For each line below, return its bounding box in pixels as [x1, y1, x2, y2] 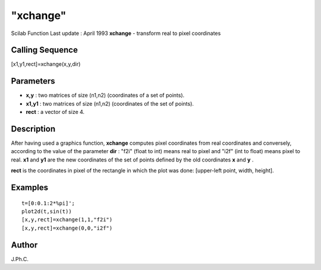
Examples [11, 183, 49, 193]
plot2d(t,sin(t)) [21, 208, 72, 215]
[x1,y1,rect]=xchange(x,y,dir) [11, 61, 81, 68]
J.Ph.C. [11, 255, 29, 262]
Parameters [11, 76, 55, 86]
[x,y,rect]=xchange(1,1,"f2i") [21, 217, 113, 223]
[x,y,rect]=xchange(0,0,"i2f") [21, 224, 113, 231]
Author [11, 240, 38, 250]
